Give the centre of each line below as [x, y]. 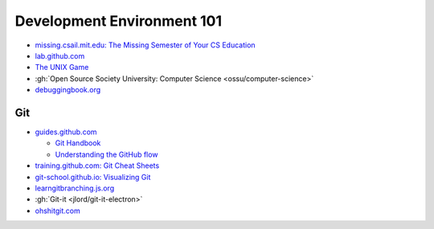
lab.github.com [60, 55]
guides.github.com [66, 132]
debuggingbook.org [68, 90]
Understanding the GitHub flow [106, 154]
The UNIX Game [62, 67]
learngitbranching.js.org [75, 188]
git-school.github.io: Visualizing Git [93, 177]
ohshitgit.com [57, 211]
